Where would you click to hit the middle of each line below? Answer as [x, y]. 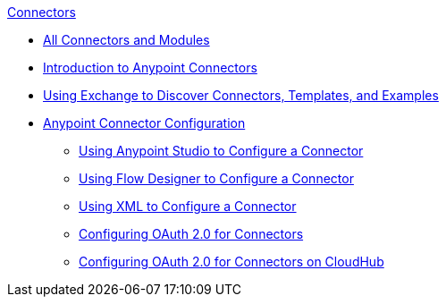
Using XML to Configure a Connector [188, 206]
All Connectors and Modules [126, 40]
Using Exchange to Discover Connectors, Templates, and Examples [241, 95]
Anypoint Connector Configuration [144, 123]
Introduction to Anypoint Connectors [150, 68]
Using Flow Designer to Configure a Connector [216, 178]
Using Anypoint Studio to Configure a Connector [221, 151]
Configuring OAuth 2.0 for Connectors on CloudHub [231, 262]
